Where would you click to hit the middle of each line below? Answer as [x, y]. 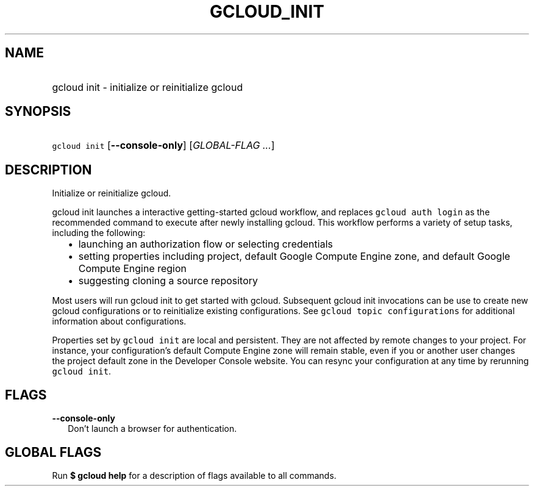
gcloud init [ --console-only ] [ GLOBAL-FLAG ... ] [163, 145]
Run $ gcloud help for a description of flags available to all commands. [194, 475]
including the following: [99, 233]
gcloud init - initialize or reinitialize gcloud [148, 87]
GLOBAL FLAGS [53, 452]
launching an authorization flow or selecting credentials [205, 244]
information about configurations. [119, 321]
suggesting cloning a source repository [168, 281]
